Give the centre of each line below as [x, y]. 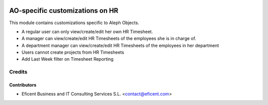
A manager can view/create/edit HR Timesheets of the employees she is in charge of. [109, 38]
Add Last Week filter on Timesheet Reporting [67, 59]
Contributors [23, 85]
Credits [18, 72]
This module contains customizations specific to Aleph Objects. [74, 23]
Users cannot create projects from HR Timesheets [73, 52]
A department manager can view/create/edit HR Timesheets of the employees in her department [120, 45]
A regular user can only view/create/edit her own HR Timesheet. [87, 32]
